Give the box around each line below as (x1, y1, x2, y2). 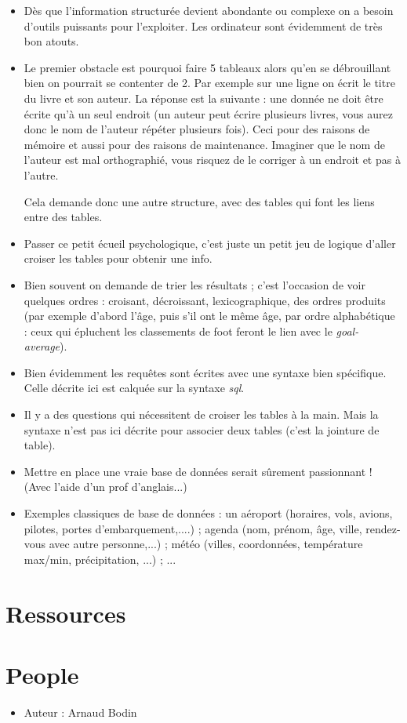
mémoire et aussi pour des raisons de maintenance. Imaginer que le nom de (24, 136, 385, 152)
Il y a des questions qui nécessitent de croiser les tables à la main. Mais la (24, 406, 379, 423)
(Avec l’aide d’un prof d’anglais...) (24, 478, 187, 495)
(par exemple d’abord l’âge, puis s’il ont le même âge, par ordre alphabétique (24, 307, 395, 324)
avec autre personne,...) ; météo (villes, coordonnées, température (49, 536, 363, 552)
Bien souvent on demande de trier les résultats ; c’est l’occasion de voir (24, 276, 365, 292)
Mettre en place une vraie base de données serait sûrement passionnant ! (24, 463, 372, 479)
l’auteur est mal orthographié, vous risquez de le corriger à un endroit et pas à (24, 151, 401, 168)
